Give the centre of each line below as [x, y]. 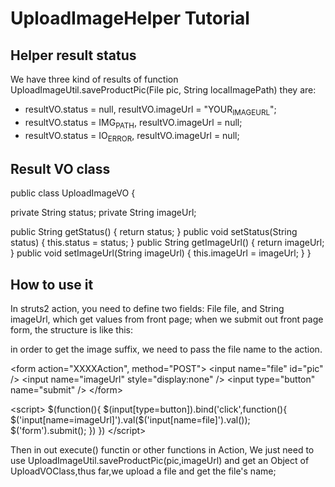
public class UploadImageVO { [73, 193]
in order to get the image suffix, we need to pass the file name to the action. [166, 349]
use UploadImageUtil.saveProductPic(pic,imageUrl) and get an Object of [160, 461]
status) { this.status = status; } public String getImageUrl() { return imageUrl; [167, 243]
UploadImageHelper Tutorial [130, 18]
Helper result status [73, 55]
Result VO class [60, 168]
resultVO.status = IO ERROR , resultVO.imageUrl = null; [132, 136]
